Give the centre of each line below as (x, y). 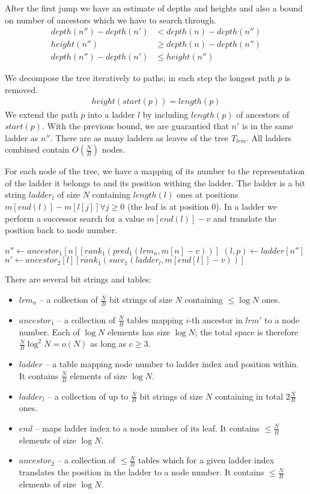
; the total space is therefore (247, 331)
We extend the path (41, 114)
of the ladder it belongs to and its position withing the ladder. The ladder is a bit (155, 182)
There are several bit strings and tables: (78, 279)
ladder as (22, 137)
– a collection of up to (88, 396)
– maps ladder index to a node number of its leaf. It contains (147, 428)
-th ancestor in (216, 319)
